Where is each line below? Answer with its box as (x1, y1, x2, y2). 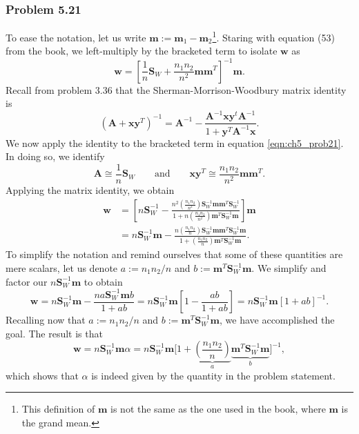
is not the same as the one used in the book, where (110, 402, 326, 416)
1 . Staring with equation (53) (212, 28, 335, 44)
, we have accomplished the (220, 313, 335, 327)
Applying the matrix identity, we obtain (6, 182, 175, 197)
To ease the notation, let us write (6, 30, 146, 44)
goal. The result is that (6, 326, 103, 340)
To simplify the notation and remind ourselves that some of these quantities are (6, 247, 343, 262)
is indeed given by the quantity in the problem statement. (91, 368, 336, 382)
